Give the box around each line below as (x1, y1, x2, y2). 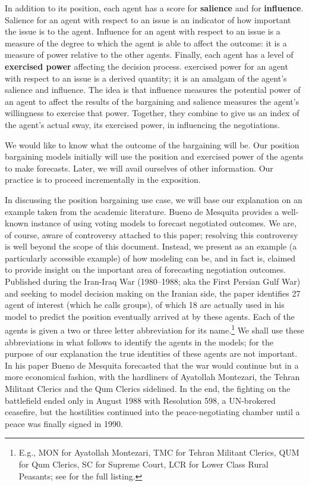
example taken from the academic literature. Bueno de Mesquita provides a (5, 205, 279, 217)
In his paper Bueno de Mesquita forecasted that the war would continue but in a (5, 359, 299, 371)
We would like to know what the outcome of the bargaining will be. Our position (5, 138, 299, 151)
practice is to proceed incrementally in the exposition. (5, 173, 201, 186)
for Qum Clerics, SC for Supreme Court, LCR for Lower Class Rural (18, 458, 269, 471)
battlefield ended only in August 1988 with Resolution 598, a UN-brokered (5, 394, 276, 406)
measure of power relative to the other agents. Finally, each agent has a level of (5, 48, 294, 61)
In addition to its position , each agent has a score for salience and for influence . (5, 2, 304, 14)
